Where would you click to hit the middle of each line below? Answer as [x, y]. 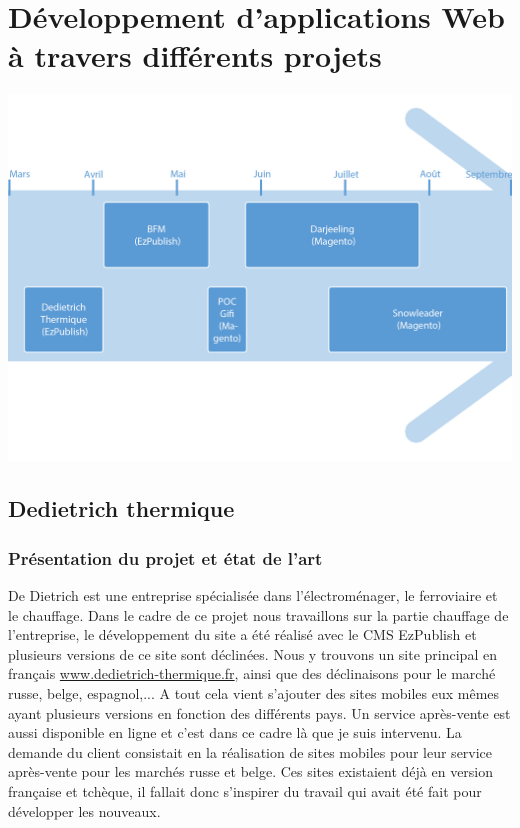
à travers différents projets [195, 55]
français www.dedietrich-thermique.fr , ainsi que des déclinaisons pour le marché [252, 673]
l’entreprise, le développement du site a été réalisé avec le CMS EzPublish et [242, 634]
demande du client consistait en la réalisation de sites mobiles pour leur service [250, 751]
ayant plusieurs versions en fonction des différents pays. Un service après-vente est [259, 712]
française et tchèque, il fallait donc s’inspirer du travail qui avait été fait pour [245, 791]
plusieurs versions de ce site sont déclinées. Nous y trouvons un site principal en [252, 653]
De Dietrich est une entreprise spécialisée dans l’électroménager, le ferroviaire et [253, 595]
